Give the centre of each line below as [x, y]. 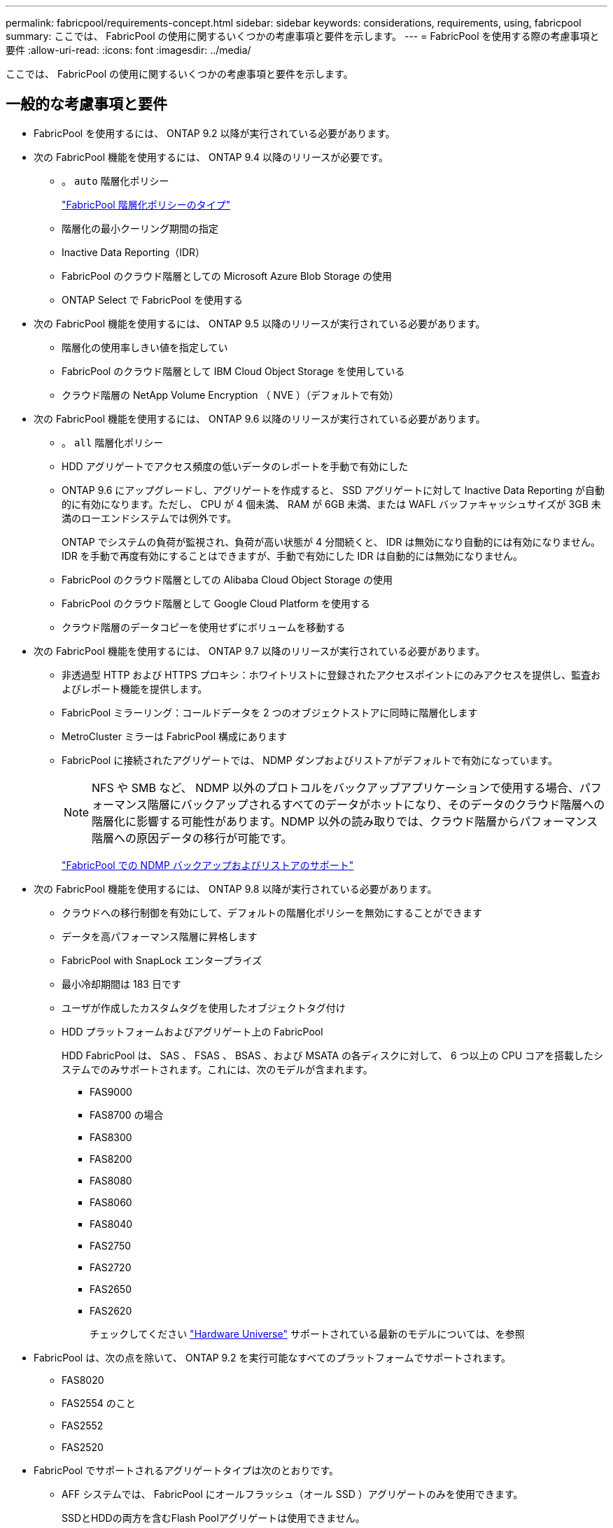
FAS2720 [111, 1267]
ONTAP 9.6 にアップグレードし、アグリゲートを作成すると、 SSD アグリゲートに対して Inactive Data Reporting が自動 [333, 490]
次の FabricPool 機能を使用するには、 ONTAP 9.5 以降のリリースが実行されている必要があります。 [260, 323]
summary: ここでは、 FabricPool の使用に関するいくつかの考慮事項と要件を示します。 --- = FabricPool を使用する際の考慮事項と [303, 36]
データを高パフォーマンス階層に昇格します [160, 936]
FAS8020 [83, 1380]
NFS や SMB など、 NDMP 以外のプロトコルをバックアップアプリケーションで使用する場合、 [336, 787]
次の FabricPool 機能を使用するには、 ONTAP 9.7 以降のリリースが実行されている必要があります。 [260, 651]
